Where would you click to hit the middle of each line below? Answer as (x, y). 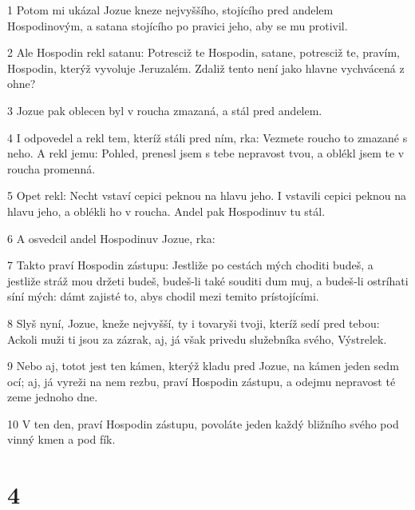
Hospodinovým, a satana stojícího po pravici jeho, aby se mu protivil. (178, 25)
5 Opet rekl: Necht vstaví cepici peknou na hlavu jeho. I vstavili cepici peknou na (207, 195)
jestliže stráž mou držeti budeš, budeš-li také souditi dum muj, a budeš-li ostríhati (208, 280)
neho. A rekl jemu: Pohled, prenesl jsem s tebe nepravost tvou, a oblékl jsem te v (206, 153)
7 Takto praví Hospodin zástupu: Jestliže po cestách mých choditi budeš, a (190, 265)
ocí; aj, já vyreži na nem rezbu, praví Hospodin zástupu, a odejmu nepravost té (202, 381)
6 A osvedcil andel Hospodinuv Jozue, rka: (111, 238)
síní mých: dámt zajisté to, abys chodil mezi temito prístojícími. (163, 296)
